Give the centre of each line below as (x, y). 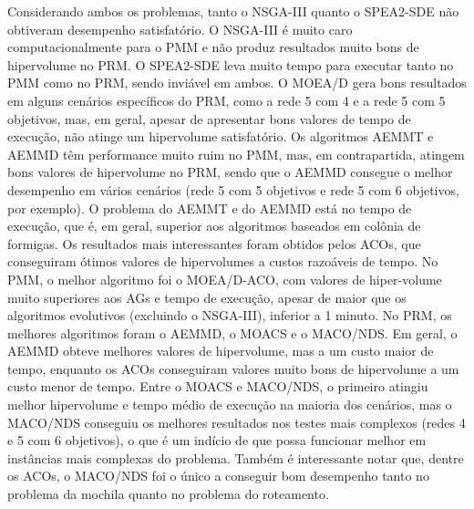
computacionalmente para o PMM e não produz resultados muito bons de (213, 47)
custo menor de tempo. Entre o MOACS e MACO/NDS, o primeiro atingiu (218, 386)
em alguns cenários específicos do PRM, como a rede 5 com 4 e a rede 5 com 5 (227, 100)
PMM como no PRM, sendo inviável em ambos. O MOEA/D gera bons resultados (237, 83)
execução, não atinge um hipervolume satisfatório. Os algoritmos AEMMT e (221, 136)
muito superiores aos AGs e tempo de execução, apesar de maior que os (207, 297)
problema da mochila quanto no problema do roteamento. (168, 494)
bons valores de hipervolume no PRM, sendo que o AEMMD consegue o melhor (230, 172)
